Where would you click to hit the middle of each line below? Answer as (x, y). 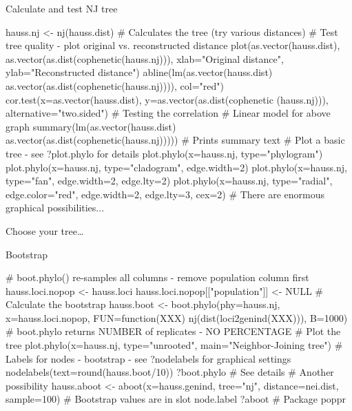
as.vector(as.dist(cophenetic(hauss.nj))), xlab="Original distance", (145, 58)
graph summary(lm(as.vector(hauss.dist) (91, 126)
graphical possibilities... (55, 208)
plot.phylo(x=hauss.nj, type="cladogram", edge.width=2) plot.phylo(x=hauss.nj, (176, 167)
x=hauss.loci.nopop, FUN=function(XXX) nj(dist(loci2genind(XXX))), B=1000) (177, 317)
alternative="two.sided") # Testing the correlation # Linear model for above (168, 113)
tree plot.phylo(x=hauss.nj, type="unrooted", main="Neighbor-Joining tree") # (174, 345)
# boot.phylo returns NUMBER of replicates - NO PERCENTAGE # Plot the (173, 331)
